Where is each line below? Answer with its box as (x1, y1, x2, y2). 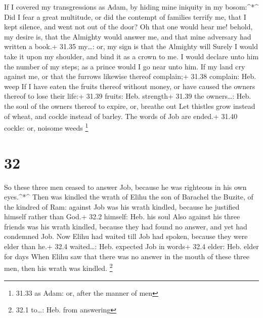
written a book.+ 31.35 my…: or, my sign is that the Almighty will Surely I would (4, 41, 258, 52)
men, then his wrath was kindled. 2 (4, 261, 113, 273)
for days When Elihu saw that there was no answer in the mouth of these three (4, 251, 249, 261)
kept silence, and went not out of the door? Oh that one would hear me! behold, (4, 21, 253, 32)
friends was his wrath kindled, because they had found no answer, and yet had (4, 221, 247, 231)
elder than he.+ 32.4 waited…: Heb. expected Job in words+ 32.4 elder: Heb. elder (4, 241, 259, 252)
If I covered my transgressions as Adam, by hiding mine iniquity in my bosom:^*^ (4, 2, 259, 12)
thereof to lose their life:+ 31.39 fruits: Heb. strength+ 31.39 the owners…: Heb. (4, 91, 251, 101)
